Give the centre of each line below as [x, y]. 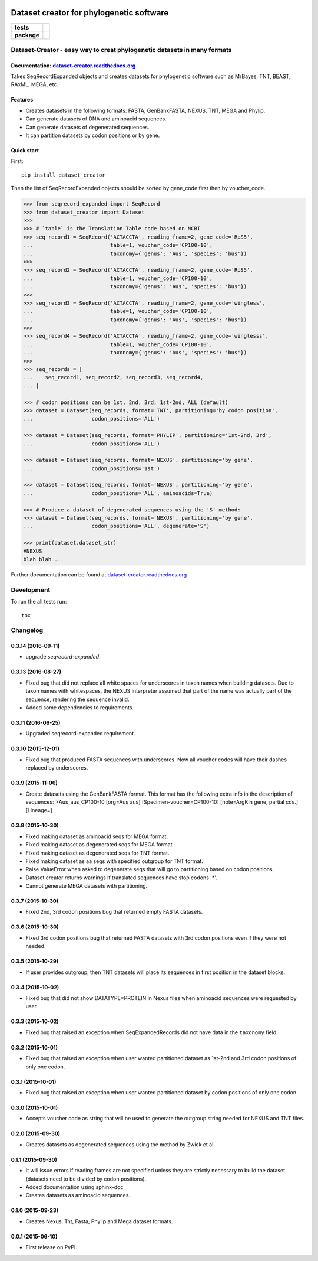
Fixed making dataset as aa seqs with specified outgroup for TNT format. [114, 861]
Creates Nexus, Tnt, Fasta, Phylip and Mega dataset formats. [99, 1221]
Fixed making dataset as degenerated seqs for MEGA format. [100, 845]
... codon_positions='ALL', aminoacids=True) [118, 493]
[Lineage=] [39, 810]
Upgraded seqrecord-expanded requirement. [80, 734]
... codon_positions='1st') [92, 468]
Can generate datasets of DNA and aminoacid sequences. [96, 119]
